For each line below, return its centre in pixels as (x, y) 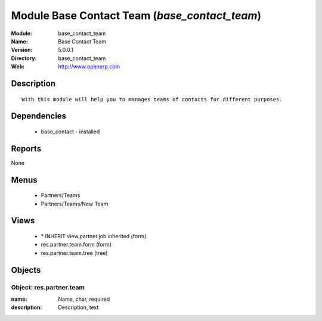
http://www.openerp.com (89, 67)
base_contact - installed (70, 132)
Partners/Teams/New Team (75, 204)
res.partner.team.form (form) (76, 245)
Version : (22, 50)
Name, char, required (84, 299)
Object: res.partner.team (48, 287)
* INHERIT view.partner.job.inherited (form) (94, 236)
